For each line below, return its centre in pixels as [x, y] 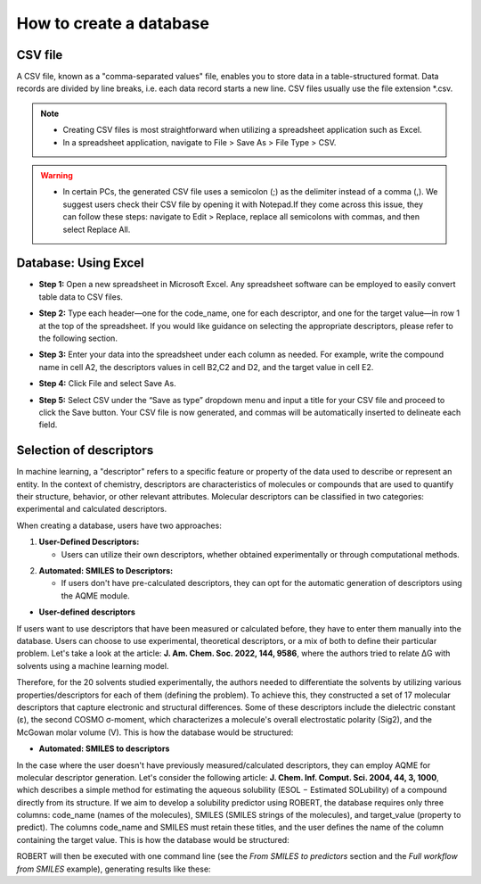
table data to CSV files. [81, 297]
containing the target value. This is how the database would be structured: [153, 839]
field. [48, 425]
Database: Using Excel [80, 263]
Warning [57, 176]
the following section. [78, 338]
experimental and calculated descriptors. [92, 509]
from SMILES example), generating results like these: [114, 869]
